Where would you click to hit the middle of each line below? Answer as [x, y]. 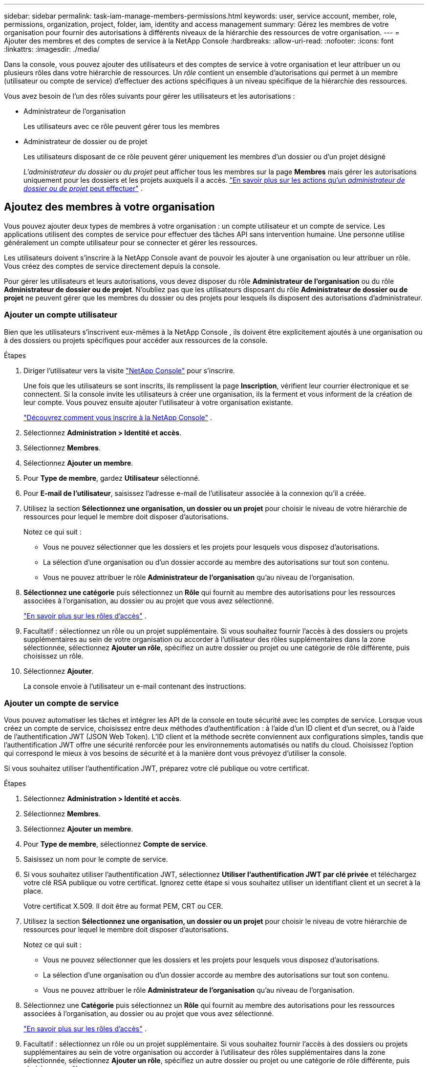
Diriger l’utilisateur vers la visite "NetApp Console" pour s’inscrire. [129, 370]
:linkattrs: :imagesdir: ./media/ [52, 49]
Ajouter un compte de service [61, 703]
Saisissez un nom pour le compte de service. [96, 859]
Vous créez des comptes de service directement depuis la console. [112, 266]
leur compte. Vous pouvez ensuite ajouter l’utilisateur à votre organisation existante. [158, 402]
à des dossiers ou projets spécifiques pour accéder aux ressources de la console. [136, 340]
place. [33, 891]
